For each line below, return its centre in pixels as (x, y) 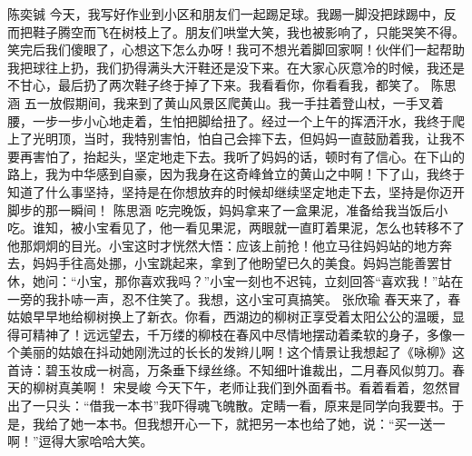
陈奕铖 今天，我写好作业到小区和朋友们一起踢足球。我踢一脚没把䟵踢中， (226, 14)
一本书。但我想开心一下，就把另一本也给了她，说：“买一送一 (264, 423)
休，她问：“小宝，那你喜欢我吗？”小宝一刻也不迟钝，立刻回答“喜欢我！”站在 (236, 280)
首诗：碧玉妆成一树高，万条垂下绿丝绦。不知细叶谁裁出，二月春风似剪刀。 (230, 369)
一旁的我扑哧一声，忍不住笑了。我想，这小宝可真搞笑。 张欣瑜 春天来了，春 (234, 298)
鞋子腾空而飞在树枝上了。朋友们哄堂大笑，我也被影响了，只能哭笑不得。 (248, 31)
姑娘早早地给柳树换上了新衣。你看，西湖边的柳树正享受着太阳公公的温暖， (230, 317)
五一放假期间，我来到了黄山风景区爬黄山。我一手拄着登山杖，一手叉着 (234, 102)
